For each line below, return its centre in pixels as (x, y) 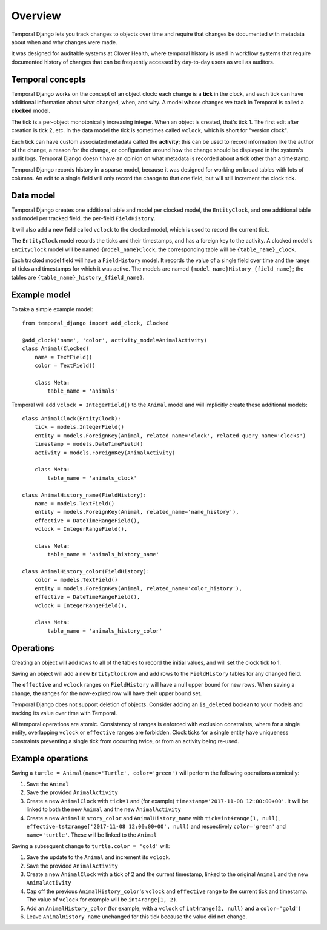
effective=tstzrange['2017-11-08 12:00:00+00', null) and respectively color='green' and (156, 827)
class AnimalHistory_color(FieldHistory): (86, 571)
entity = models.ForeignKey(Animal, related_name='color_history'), (138, 588)
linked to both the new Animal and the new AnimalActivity (104, 809)
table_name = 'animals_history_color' (105, 631)
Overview (36, 16)
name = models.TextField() (74, 503)
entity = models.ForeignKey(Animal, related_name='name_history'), (137, 512)
